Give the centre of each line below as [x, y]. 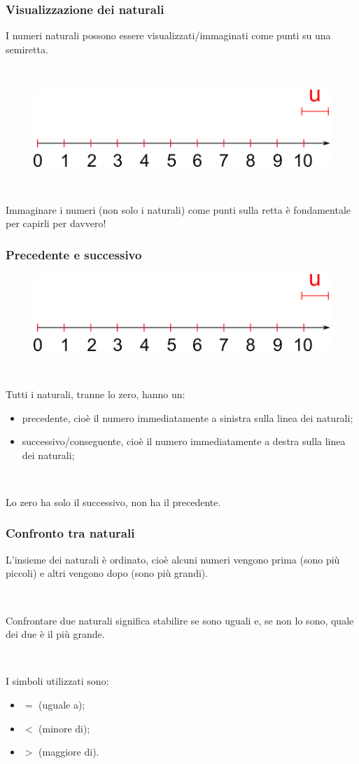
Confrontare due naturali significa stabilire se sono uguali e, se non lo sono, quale [180, 620]
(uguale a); [62, 704]
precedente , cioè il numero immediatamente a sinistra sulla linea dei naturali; [188, 417]
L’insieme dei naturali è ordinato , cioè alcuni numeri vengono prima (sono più [173, 559]
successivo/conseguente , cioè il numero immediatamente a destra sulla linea [184, 441]
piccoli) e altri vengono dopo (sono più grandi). [107, 573]
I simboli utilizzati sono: [57, 681]
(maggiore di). [69, 752]
